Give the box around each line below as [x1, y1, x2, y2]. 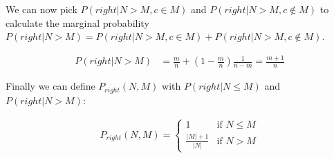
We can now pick [6, 2, 77, 16]
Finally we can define [6, 79, 95, 93]
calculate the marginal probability [6, 15, 149, 30]
